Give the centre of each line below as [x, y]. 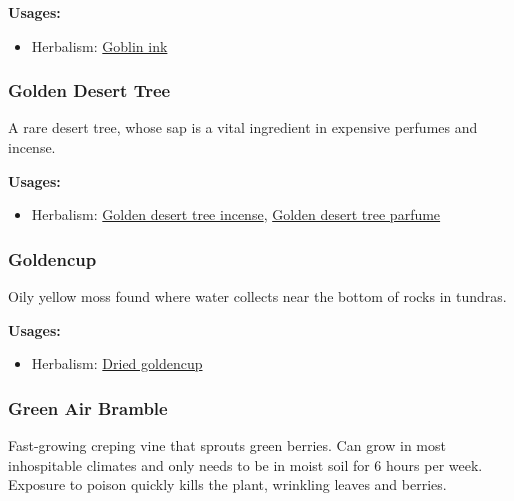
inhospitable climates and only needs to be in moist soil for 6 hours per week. [245, 464]
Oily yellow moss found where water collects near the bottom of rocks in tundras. [257, 296]
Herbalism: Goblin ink [99, 45]
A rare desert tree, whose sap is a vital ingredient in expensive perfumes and [243, 127]
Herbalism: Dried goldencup [117, 363]
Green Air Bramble [88, 407]
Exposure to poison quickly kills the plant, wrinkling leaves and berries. [227, 484]
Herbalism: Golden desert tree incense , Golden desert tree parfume [236, 214]
